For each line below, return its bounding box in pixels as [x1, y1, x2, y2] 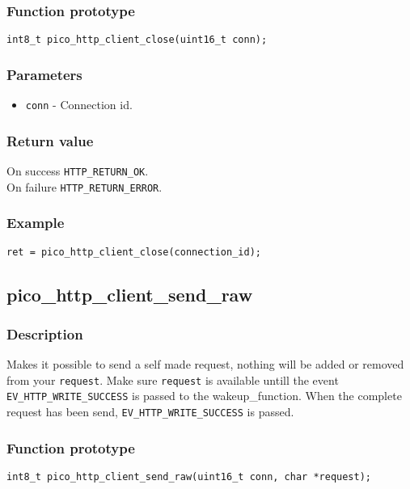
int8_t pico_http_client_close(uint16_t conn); [6, 34, 268, 46]
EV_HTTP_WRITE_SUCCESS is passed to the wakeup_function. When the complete [6, 387, 402, 404]
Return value [6, 130, 94, 150]
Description [6, 323, 83, 344]
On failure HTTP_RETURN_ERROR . [6, 178, 163, 195]
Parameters [6, 64, 82, 84]
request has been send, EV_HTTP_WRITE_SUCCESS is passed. [6, 403, 294, 420]
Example [6, 213, 65, 233]
